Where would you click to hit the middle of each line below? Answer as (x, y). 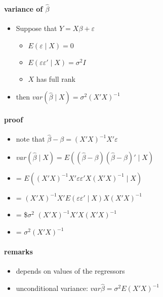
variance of (24, 8)
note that (30, 139)
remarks (18, 252)
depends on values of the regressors (70, 271)
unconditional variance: (52, 288)
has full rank (56, 78)
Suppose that (36, 28)
